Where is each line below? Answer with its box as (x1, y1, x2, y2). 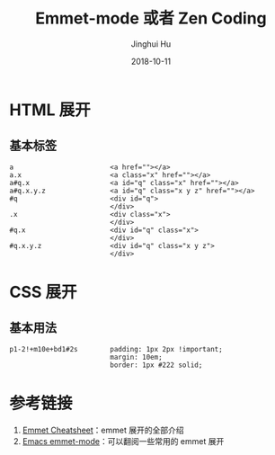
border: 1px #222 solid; (109, 361, 203, 370)
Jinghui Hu (130, 38, 172, 49)
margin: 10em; (109, 352, 164, 361)
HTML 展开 (9, 100, 92, 120)
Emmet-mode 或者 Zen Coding (35, 8, 267, 29)
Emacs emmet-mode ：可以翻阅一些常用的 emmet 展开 (22, 435, 225, 446)
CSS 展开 (9, 281, 78, 302)
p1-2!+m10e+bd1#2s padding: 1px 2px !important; (9, 344, 223, 353)
